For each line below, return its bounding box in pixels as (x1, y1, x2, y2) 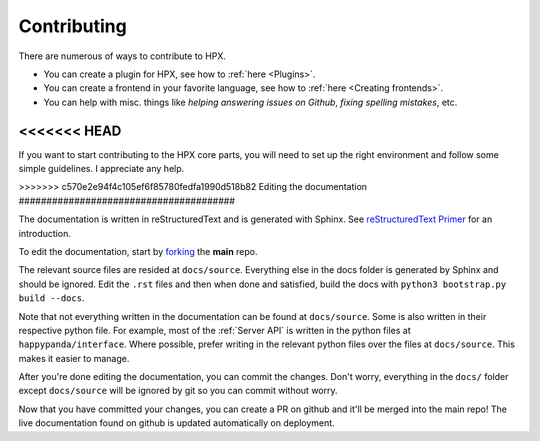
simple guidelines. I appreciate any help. (18, 163, 185, 175)
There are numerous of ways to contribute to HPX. (18, 50, 227, 62)
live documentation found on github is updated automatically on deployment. (18, 417, 335, 429)
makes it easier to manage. (18, 352, 130, 364)
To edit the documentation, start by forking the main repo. (18, 245, 259, 257)
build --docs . (18, 292, 85, 304)
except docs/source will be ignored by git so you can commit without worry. (18, 385, 339, 397)
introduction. (18, 227, 72, 239)
